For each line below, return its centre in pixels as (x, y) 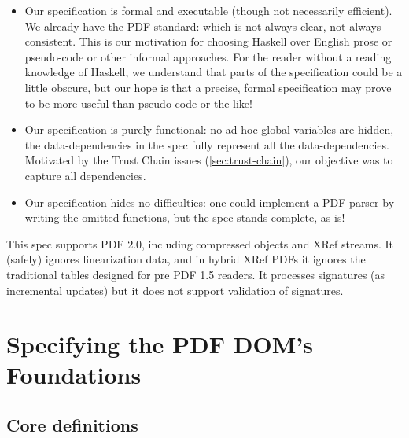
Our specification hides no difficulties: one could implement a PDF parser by (210, 202)
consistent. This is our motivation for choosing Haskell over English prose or (208, 41)
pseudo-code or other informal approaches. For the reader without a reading (208, 56)
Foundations (74, 375)
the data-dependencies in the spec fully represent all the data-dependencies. (207, 144)
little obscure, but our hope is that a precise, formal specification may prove (208, 87)
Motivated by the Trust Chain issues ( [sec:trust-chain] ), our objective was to (209, 160)
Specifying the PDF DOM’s (160, 344)
